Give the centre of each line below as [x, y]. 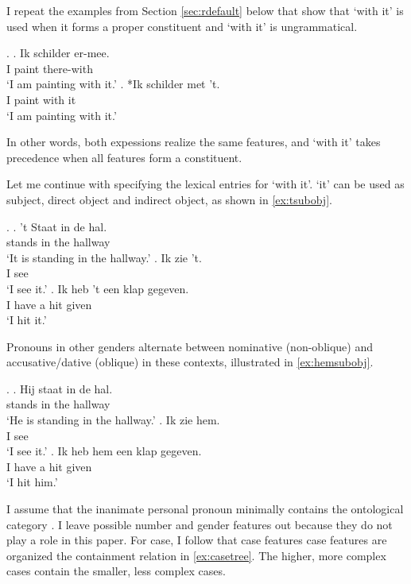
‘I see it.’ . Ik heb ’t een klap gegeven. [98, 288]
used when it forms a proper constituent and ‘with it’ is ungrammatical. [182, 26]
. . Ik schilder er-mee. [58, 53]
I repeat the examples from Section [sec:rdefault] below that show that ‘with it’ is [205, 10]
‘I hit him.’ [32, 482]
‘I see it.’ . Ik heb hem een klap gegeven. [104, 451]
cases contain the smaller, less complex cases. [116, 571]
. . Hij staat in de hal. [60, 388]
